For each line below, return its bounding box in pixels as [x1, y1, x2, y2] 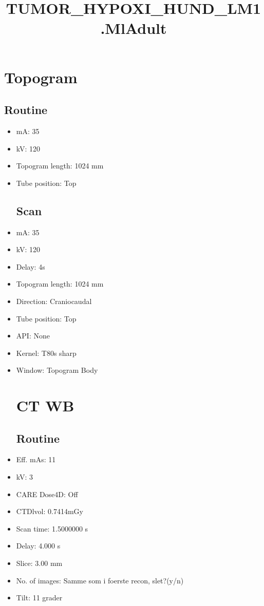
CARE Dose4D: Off [16, 488, 78, 499]
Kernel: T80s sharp [16, 347, 77, 358]
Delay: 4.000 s [16, 540, 61, 551]
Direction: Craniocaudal [16, 295, 92, 306]
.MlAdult [100, 17, 167, 39]
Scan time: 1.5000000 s [16, 523, 88, 534]
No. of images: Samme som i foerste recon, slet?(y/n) [16, 575, 184, 585]
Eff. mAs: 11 [16, 454, 56, 465]
